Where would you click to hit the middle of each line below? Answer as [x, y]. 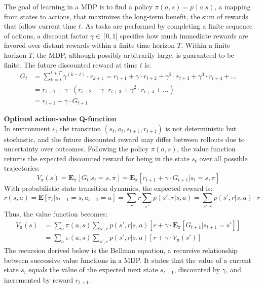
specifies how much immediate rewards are [184, 35]
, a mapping [232, 6]
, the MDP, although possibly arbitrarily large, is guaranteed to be [133, 54]
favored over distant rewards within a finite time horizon [90, 45]
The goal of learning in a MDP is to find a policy [78, 6]
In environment [27, 128]
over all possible [224, 158]
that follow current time [40, 26]
